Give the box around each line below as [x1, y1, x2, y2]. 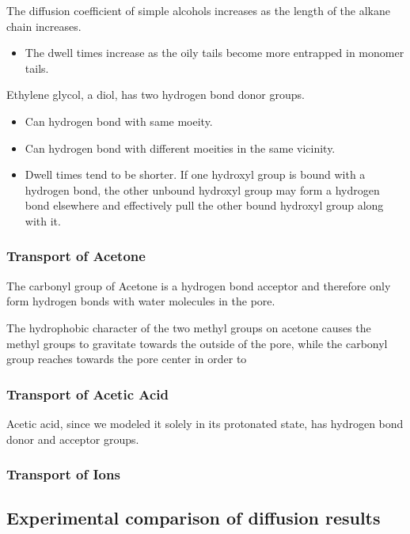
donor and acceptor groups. [6, 430, 139, 447]
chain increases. [6, 17, 82, 34]
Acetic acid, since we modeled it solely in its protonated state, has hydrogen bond [6, 415, 404, 431]
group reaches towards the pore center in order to [6, 350, 247, 367]
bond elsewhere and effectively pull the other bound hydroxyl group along [25, 197, 384, 214]
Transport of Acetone [6, 246, 146, 266]
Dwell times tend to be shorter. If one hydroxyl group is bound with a [25, 166, 366, 183]
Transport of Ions [6, 464, 120, 484]
